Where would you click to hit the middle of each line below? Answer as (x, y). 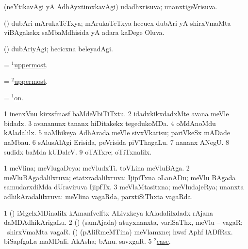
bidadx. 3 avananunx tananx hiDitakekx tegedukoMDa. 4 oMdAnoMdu (110, 123)
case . (164, 241)
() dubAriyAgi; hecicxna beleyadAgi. (58, 48)
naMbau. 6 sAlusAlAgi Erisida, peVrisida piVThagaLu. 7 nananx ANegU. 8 (117, 142)
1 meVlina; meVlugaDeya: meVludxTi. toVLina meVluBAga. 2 (97, 168)
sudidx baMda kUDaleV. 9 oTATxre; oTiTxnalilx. (78, 151)
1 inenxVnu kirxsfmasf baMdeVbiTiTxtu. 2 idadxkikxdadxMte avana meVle (116, 114)
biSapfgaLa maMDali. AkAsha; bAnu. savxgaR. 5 (78, 241)
